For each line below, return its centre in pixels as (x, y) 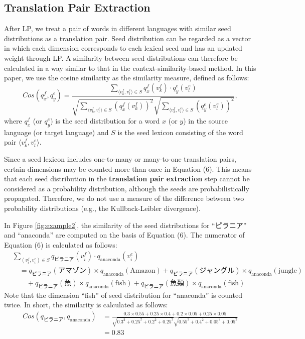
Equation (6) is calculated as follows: (61, 244)
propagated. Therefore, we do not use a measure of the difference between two (124, 198)
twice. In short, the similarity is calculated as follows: (86, 305)
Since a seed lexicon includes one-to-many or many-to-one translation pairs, (120, 158)
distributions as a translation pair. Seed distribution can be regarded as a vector (127, 38)
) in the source (205, 121)
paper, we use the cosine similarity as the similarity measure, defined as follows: (127, 78)
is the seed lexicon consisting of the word (180, 132)
